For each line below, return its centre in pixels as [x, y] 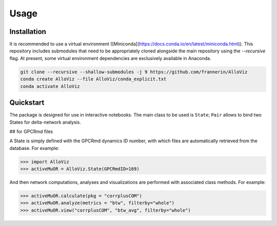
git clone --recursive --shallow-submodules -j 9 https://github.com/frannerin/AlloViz [134, 72]
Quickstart [27, 103]
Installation [28, 32]
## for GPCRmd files [31, 131]
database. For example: [34, 148]
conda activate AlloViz [50, 86]
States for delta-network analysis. [45, 122]
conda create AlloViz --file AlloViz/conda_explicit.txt [93, 79]
